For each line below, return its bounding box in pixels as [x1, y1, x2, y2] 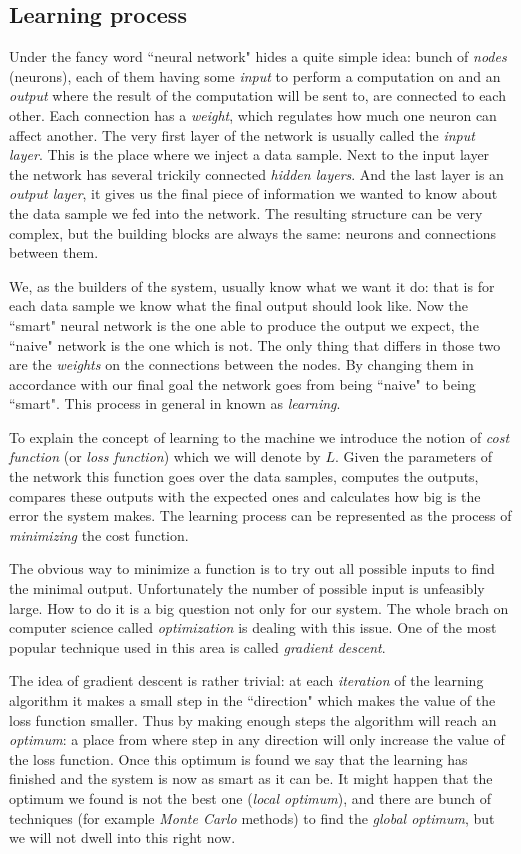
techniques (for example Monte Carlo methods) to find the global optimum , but [9, 807, 495, 828]
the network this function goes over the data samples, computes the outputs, [9, 466, 479, 487]
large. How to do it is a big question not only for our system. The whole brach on [9, 597, 509, 618]
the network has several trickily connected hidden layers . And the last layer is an [9, 163, 504, 184]
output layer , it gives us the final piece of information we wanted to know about [9, 183, 498, 204]
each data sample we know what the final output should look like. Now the [9, 295, 469, 316]
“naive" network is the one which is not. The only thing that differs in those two [9, 334, 501, 355]
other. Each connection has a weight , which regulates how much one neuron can [9, 104, 497, 125]
